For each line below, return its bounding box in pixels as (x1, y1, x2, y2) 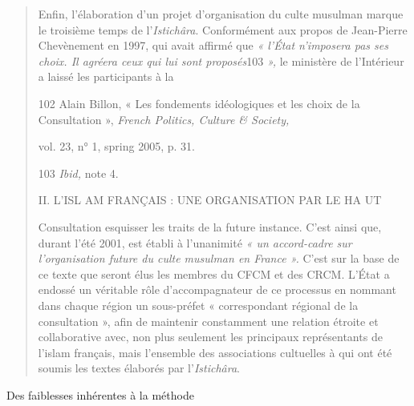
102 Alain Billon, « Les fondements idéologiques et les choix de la (38, 94, 360, 111)
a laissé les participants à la (38, 68, 174, 85)
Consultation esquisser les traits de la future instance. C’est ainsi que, (38, 218, 382, 235)
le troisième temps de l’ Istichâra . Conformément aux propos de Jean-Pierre (38, 21, 408, 38)
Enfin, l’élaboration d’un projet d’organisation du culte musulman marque (38, 6, 404, 22)
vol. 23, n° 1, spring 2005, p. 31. (38, 138, 195, 155)
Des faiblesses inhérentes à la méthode (6, 386, 194, 403)
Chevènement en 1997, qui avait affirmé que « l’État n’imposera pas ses (38, 37, 388, 54)
